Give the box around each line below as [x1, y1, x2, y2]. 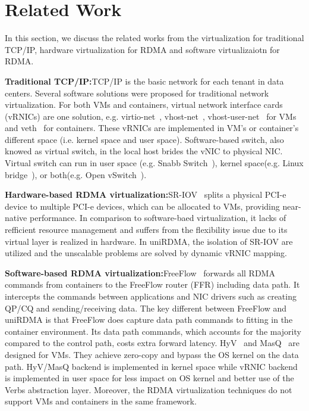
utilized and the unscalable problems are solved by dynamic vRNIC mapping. [5, 247, 287, 259]
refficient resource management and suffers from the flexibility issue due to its [5, 223, 288, 236]
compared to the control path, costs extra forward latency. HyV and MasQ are [5, 337, 299, 349]
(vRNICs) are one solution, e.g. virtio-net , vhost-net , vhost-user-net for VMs [5, 110, 297, 122]
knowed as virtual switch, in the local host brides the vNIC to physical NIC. [5, 145, 283, 157]
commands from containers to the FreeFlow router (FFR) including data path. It [5, 278, 300, 291]
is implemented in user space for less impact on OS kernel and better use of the [5, 372, 294, 384]
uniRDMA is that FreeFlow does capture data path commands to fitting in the [5, 313, 293, 326]
